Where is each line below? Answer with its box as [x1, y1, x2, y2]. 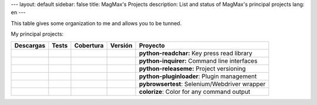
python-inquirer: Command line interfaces [139, 56, 258, 65]
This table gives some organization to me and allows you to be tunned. [11, 19, 182, 26]
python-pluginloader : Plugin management [139, 72, 257, 80]
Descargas [14, 41, 46, 49]
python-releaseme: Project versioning [139, 65, 246, 73]
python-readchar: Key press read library [139, 49, 252, 57]
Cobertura [74, 41, 104, 49]
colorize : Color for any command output [139, 87, 251, 96]
